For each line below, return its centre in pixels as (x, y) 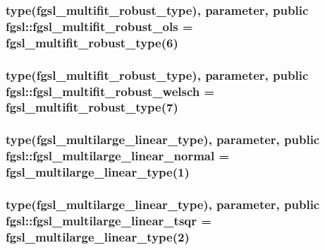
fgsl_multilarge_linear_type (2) (98, 236)
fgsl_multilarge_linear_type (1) (98, 172)
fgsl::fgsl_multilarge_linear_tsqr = (109, 220)
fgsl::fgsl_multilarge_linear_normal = (118, 156)
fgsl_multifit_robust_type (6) (92, 42)
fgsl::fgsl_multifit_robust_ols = (99, 26)
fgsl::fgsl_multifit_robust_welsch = (110, 91)
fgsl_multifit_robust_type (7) (92, 107)
